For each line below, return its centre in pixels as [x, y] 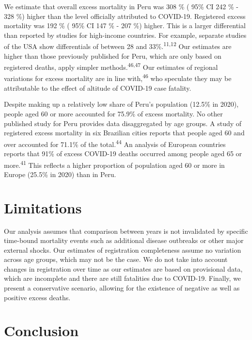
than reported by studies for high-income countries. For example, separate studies [125, 35]
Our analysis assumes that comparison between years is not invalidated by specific [126, 231]
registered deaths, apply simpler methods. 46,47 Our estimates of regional [111, 66]
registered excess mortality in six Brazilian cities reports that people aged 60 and [124, 133]
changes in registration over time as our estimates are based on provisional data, [123, 268]
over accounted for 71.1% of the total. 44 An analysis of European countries [115, 143]
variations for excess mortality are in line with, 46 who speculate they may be [118, 78]
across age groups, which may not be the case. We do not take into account [116, 259]
